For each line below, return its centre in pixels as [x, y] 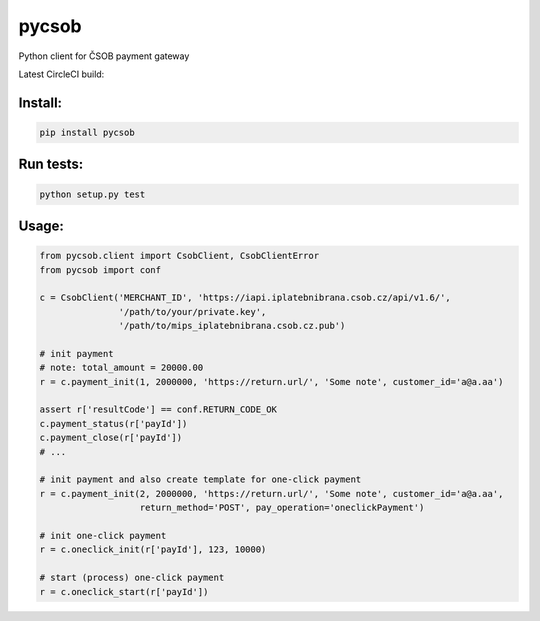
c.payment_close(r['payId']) [111, 438]
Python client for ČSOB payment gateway [104, 56]
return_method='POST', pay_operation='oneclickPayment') [282, 508]
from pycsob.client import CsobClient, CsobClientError [179, 256]
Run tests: [51, 164]
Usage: [41, 225]
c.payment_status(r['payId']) [113, 423]
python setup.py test [92, 194]
